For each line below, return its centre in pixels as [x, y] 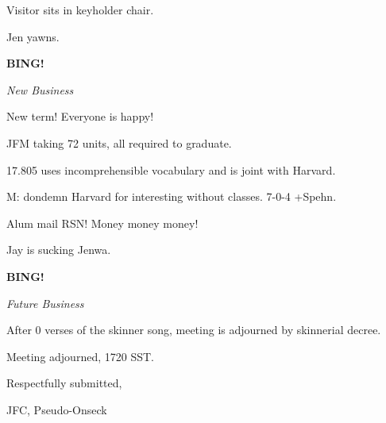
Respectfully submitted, [64, 383]
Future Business [45, 303]
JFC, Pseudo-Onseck [57, 409]
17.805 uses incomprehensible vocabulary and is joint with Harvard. [171, 169]
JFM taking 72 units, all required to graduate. [119, 142]
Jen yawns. [33, 36]
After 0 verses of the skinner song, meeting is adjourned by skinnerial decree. [194, 330]
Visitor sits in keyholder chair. [80, 10]
